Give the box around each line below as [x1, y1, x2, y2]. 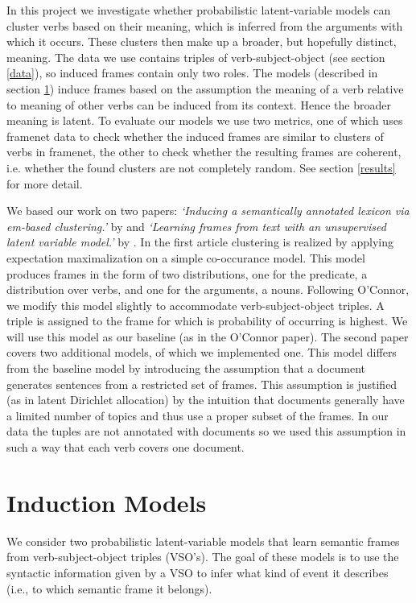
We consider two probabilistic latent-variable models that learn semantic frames [6, 532, 400, 549]
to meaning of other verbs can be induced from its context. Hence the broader [6, 96, 391, 113]
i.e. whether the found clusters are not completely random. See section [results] [6, 159, 396, 176]
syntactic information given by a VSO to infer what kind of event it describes [6, 564, 389, 580]
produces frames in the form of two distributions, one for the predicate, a [6, 265, 368, 282]
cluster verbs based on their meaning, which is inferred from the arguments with [6, 17, 403, 34]
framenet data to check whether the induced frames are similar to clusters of [6, 127, 384, 144]
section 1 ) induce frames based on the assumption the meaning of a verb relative [6, 80, 404, 97]
